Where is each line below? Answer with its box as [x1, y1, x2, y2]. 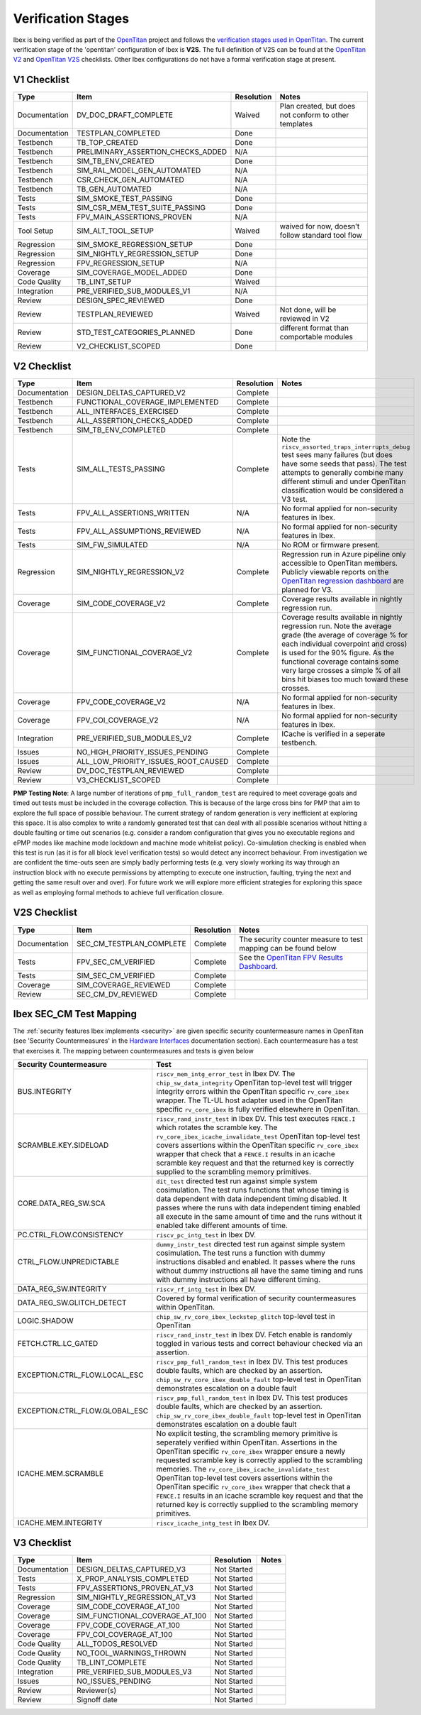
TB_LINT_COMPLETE [77, 1658, 147, 1667]
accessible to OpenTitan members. [281, 558, 398, 568]
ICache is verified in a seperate [281, 728, 386, 738]
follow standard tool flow [279, 231, 363, 241]
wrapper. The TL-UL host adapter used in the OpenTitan [156, 1095, 343, 1105]
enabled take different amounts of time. [156, 1221, 288, 1231]
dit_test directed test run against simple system [156, 1176, 318, 1186]
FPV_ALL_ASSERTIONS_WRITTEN [77, 508, 190, 517]
